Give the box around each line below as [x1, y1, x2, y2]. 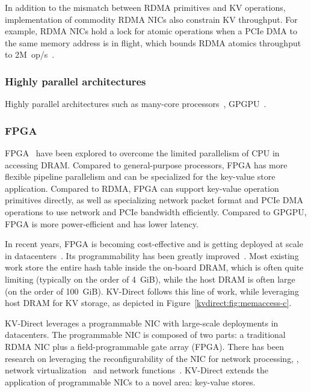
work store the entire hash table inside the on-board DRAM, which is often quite [5, 261, 304, 274]
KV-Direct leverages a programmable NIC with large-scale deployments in [5, 316, 279, 329]
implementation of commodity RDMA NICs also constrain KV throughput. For [5, 13, 298, 25]
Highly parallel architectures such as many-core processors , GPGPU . [5, 97, 266, 110]
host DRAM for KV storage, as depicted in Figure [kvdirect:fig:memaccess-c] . [5, 296, 292, 309]
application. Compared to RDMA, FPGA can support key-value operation [5, 182, 279, 194]
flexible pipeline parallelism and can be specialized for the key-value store [5, 170, 276, 183]
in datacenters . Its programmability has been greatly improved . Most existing [5, 249, 299, 262]
